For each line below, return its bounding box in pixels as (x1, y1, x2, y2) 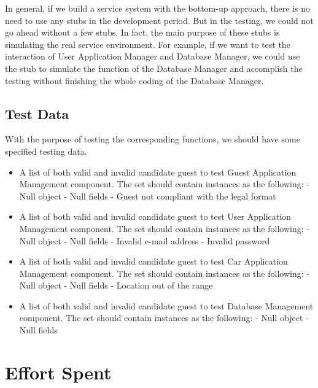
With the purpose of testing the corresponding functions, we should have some (5, 133, 300, 145)
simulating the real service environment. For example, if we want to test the (5, 37, 290, 50)
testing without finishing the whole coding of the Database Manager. (5, 74, 264, 87)
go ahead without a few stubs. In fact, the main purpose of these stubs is (5, 26, 280, 39)
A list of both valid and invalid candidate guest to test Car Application (19, 255, 288, 268)
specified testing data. (5, 144, 87, 157)
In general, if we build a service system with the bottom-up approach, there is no (5, 2, 311, 14)
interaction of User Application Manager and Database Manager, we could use (5, 50, 300, 63)
